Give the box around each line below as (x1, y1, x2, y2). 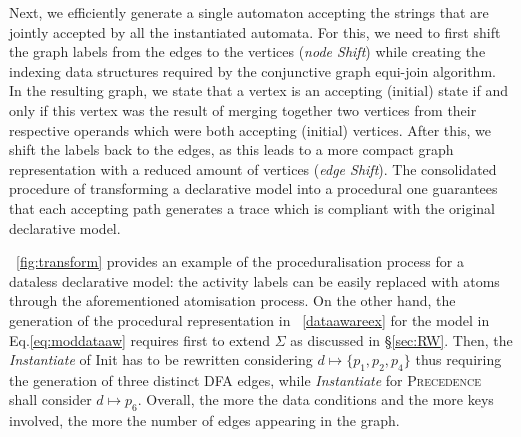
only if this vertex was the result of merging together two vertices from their (9, 99, 477, 120)
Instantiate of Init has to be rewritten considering (9, 349, 313, 370)
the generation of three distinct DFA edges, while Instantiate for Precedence (9, 369, 481, 390)
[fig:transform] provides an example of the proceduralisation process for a (16, 251, 464, 272)
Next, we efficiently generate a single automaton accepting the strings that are (9, 2, 489, 22)
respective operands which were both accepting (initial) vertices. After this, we (9, 119, 491, 140)
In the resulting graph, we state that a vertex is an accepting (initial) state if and (9, 80, 508, 101)
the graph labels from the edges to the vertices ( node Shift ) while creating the (9, 41, 486, 62)
